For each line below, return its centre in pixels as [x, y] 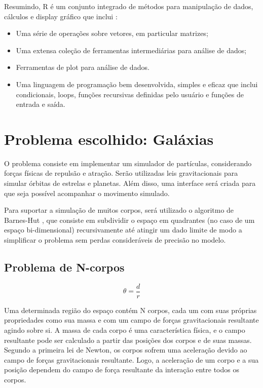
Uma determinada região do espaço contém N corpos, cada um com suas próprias [130, 310]
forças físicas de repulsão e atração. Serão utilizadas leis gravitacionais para [121, 173]
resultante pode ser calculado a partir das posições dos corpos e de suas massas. [128, 340]
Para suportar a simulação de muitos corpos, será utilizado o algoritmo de [119, 210]
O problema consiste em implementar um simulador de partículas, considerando [128, 163]
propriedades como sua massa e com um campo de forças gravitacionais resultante [131, 320]
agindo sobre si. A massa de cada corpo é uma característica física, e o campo [125, 330]
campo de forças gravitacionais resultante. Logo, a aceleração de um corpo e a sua [131, 359]
